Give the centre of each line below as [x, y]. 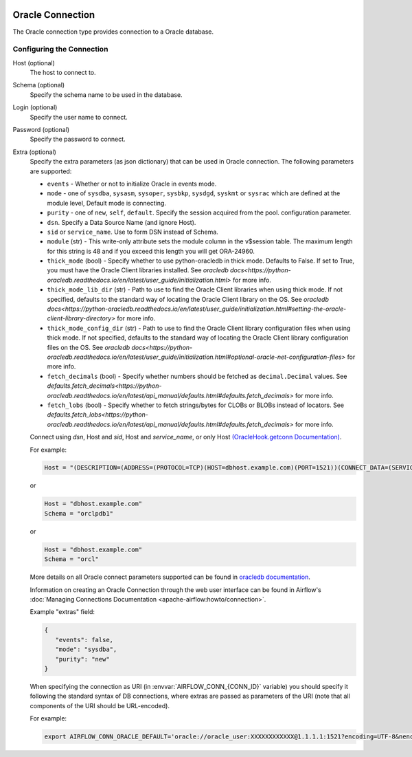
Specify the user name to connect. [79, 117]
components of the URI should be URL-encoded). [100, 705]
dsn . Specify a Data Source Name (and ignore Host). [122, 222]
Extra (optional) [34, 152]
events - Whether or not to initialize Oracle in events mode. [132, 184]
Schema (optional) [39, 85]
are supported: [51, 171]
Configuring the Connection [60, 50]
